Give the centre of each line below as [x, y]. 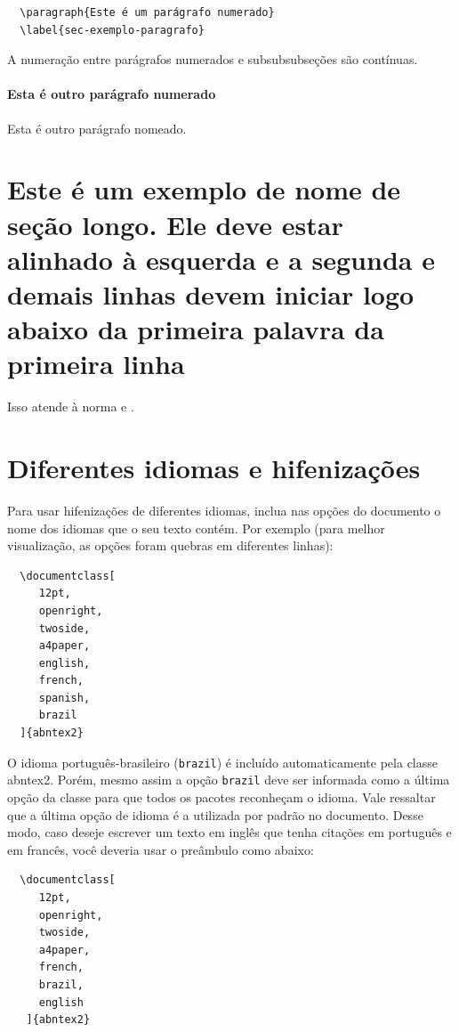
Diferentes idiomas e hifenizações [214, 468]
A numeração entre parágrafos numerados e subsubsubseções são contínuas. [213, 59]
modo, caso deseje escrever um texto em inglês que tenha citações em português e [229, 832]
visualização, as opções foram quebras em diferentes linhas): [170, 545]
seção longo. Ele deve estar [175, 224]
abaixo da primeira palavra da [196, 329]
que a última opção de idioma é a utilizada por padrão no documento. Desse [215, 814]
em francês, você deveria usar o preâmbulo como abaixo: [161, 849]
